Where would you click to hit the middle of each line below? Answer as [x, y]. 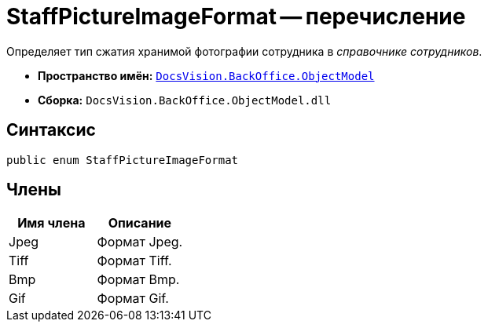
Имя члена [51, 223]
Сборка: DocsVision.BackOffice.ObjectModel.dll [185, 100]
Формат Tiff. [134, 261]
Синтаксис [51, 130]
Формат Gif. [133, 299]
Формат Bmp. [138, 280]
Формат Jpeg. [140, 242]
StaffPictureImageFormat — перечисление [236, 16]
